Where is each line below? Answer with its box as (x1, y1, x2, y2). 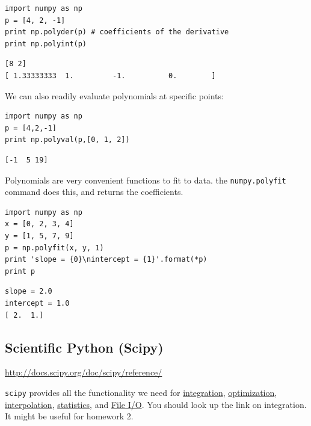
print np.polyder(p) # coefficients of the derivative (5, 28, 229, 37)
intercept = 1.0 (5, 298, 70, 307)
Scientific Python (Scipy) (5, 338, 164, 356)
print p (5, 267, 35, 276)
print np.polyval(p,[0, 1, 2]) (5, 135, 130, 144)
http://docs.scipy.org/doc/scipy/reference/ (5, 366, 162, 378)
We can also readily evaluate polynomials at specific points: (5, 89, 224, 102)
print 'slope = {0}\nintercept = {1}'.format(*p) (5, 255, 208, 264)
